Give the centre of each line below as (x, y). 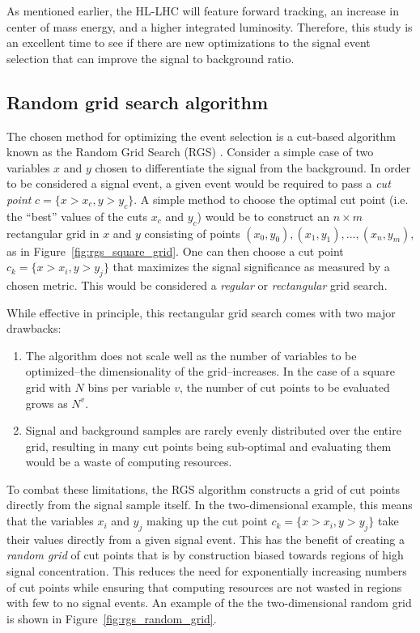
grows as (47, 403)
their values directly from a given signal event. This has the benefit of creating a (206, 539)
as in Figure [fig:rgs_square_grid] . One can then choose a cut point (175, 251)
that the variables (50, 521)
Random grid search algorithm (138, 102)
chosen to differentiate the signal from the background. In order (253, 167)
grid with (48, 387)
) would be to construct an (263, 216)
